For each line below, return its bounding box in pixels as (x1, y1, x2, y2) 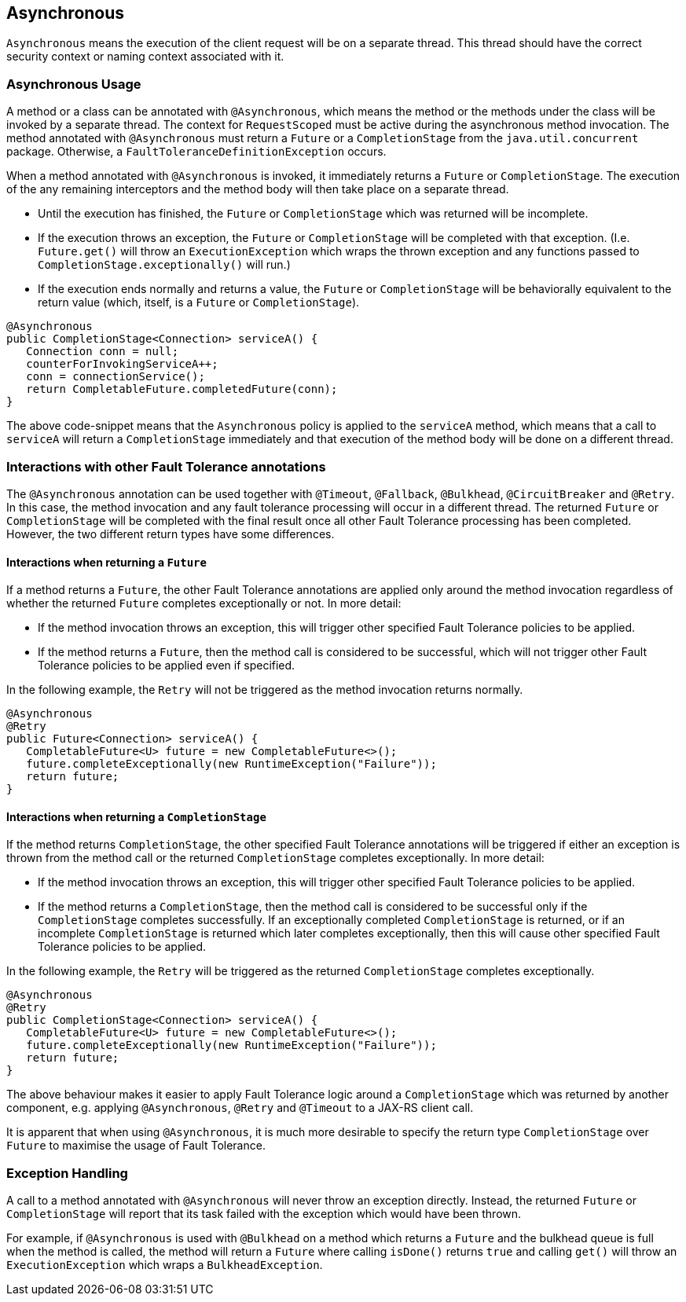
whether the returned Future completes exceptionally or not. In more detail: (6, 596, 402, 611)
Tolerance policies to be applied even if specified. (38, 658, 295, 673)
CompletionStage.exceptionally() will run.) (38, 258, 291, 272)
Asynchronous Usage (6, 75, 141, 92)
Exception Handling (6, 1164, 128, 1181)
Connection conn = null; (26, 345, 179, 358)
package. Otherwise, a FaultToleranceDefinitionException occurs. (6, 145, 387, 159)
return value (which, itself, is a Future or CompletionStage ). (38, 295, 360, 310)
